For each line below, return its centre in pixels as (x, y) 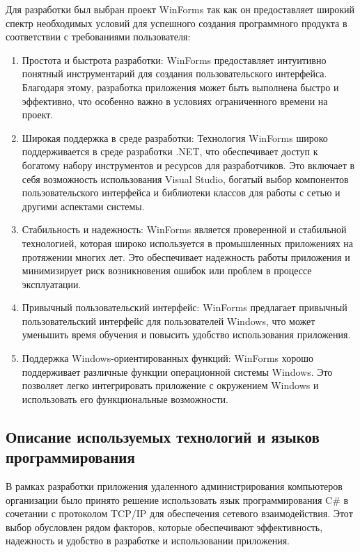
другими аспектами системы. (83, 206)
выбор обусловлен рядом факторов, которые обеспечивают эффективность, (164, 527)
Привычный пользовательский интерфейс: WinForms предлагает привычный (185, 307)
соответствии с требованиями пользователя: (98, 37)
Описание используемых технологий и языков (163, 436)
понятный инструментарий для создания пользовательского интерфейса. (174, 73)
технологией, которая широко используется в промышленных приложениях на (188, 243)
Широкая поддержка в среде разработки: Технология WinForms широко (175, 137)
